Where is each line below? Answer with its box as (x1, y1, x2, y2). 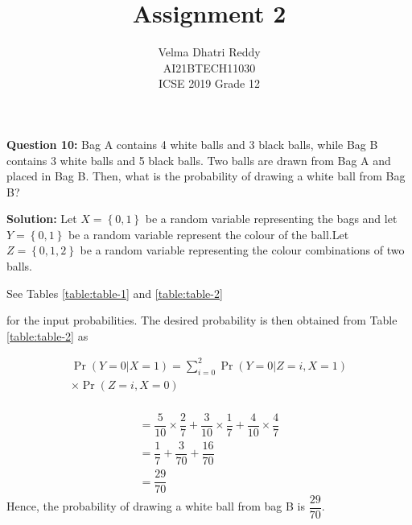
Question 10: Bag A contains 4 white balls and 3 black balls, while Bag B (6, 135, 378, 152)
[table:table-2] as (6, 327, 89, 344)
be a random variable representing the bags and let (145, 210, 398, 227)
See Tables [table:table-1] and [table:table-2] (6, 284, 223, 301)
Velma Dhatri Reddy (158, 43, 261, 60)
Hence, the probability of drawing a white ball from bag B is (6, 498, 306, 515)
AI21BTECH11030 (163, 59, 256, 76)
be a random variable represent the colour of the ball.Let (68, 225, 349, 242)
